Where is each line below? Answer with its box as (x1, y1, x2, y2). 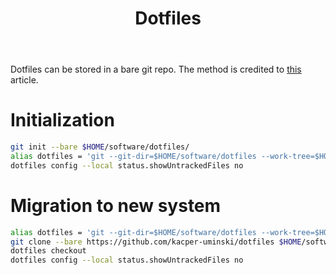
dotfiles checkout (10, 246, 87, 256)
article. (10, 74, 39, 86)
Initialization (10, 109, 115, 132)
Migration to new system (10, 194, 222, 217)
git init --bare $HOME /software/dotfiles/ (10, 142, 190, 152)
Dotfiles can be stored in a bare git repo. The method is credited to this (10, 63, 302, 76)
